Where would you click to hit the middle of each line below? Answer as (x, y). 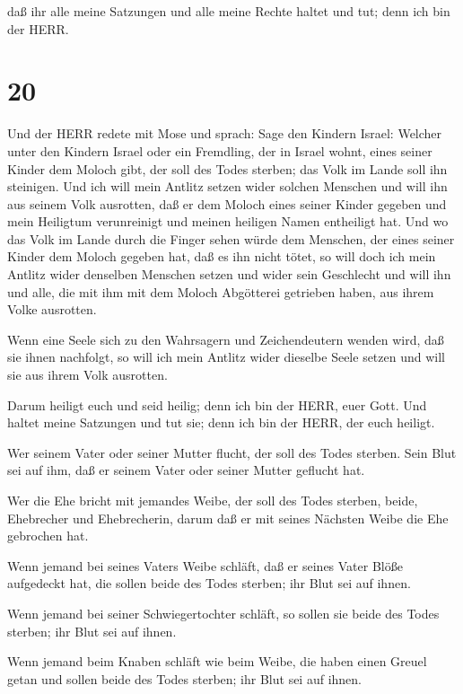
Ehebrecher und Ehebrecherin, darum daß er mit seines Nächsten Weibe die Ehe (228, 518)
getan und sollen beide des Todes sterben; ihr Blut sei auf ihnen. (185, 678)
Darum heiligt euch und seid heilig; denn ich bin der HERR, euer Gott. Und (217, 404)
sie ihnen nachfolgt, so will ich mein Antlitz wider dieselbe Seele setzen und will (226, 357)
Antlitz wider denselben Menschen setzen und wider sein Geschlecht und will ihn (229, 274)
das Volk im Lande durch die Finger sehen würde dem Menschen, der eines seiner (231, 238)
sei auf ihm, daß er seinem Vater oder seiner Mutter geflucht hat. (186, 470)
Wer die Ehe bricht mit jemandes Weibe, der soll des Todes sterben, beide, (213, 500)
